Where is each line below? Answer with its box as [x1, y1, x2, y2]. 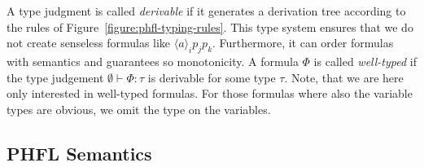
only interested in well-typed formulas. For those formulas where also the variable [7, 85, 413, 102]
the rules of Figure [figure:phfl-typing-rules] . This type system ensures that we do [7, 18, 413, 35]
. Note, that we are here [284, 68, 404, 86]
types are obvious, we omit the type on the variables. [7, 100, 271, 117]
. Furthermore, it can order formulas [212, 34, 394, 51]
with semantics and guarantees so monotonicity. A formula [7, 52, 299, 69]
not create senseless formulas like [7, 34, 171, 51]
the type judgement [7, 68, 104, 86]
